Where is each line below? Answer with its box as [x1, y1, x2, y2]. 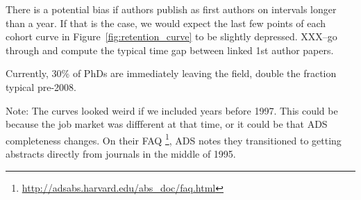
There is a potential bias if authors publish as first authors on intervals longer [6, 2, 337, 16]
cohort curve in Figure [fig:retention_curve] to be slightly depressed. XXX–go [6, 29, 337, 44]
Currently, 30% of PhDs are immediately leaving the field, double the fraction [6, 66, 337, 81]
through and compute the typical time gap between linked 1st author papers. [6, 42, 334, 57]
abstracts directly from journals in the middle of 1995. [6, 147, 236, 160]
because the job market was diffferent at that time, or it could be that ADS [6, 117, 328, 131]
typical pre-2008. [6, 79, 76, 94]
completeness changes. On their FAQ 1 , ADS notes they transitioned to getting [6, 131, 342, 147]
